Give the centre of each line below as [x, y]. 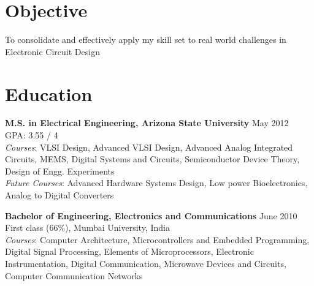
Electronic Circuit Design [52, 51]
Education [49, 93]
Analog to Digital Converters [59, 195]
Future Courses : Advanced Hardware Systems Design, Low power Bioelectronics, [156, 183]
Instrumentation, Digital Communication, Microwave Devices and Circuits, [146, 263]
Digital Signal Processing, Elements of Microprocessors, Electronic [129, 251]
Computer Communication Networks [74, 275]
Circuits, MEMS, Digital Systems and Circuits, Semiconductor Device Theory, [152, 159]
